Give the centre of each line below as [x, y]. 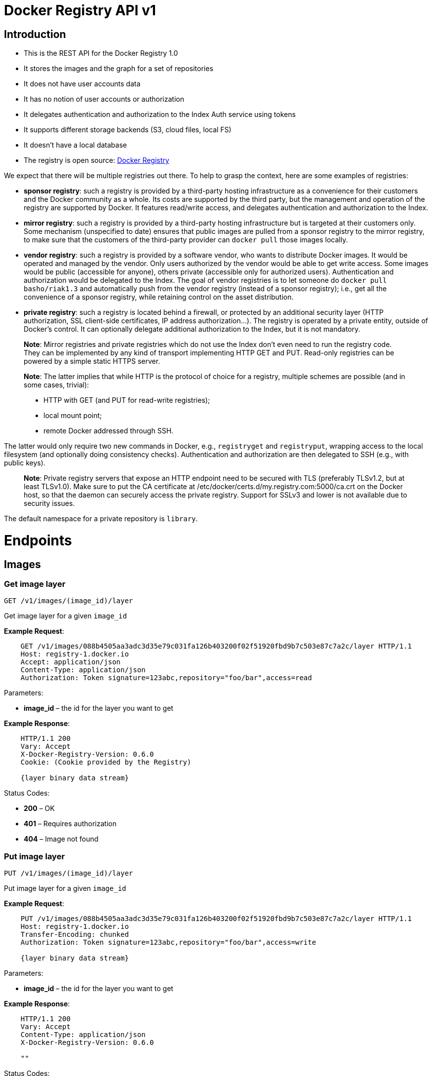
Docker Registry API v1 [80, 10]
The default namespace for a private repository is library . [101, 519]
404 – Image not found [61, 839]
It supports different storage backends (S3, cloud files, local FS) [128, 130]
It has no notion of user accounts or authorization [104, 99]
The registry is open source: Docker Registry [97, 160]
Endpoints [38, 540]
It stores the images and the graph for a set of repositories [118, 69]
